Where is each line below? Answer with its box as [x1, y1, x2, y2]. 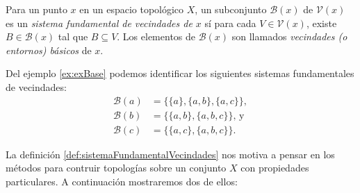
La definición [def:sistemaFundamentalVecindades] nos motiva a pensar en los [6, 146, 335, 161]
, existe [306, 15, 337, 30]
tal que [58, 29, 88, 44]
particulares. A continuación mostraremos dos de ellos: [6, 174, 238, 188]
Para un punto [6, 2, 67, 16]
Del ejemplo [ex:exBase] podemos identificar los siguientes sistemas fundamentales [6, 66, 354, 81]
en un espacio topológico [79, 2, 184, 16]
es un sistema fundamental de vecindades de [6, 15, 193, 30]
